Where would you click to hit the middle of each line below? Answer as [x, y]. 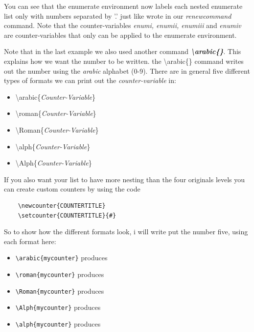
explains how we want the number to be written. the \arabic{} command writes [124, 61]
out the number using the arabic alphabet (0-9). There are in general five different [127, 70]
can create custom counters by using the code [72, 189]
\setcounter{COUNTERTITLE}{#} [67, 215]
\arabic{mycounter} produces [61, 258]
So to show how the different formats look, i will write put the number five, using [126, 232]
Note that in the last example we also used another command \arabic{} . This [123, 51]
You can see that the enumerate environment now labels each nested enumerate [123, 6]
